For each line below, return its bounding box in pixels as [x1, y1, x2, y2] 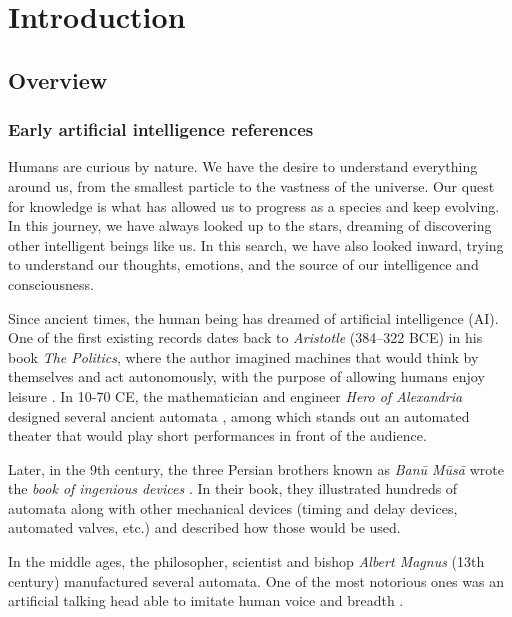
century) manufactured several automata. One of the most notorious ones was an [8, 570, 504, 591]
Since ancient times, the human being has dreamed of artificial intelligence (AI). [8, 307, 499, 328]
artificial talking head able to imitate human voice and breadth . [8, 590, 404, 611]
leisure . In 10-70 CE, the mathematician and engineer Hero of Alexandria [8, 385, 463, 406]
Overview [8, 64, 108, 95]
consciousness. [8, 273, 94, 294]
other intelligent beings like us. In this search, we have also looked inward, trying [8, 234, 504, 255]
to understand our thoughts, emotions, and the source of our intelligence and [8, 254, 479, 275]
